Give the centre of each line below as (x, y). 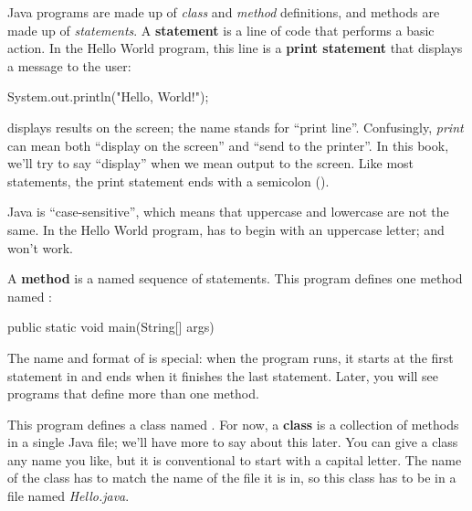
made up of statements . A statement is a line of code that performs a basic (221, 30)
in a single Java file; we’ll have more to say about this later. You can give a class (233, 442)
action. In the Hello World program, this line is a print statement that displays (235, 48)
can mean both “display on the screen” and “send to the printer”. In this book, (228, 145)
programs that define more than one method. (133, 394)
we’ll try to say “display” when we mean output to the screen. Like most (211, 163)
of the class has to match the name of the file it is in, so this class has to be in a (232, 478)
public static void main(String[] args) (111, 327)
